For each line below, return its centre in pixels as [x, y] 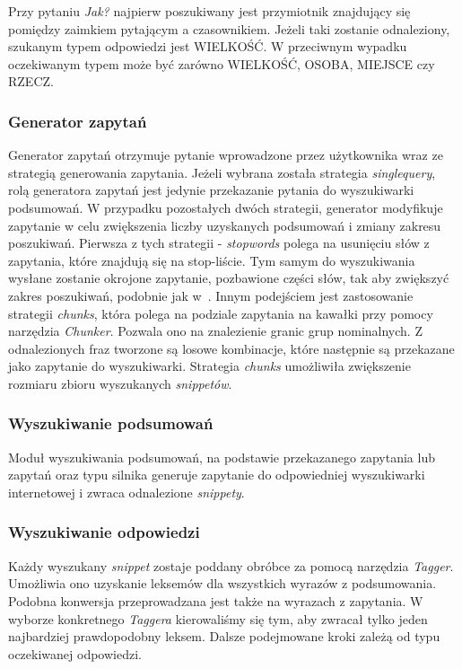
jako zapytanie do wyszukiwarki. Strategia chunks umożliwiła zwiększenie [209, 366]
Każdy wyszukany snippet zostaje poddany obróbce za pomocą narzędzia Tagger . [231, 565]
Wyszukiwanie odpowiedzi [104, 532]
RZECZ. [31, 81]
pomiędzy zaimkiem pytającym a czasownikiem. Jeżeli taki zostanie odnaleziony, [229, 28]
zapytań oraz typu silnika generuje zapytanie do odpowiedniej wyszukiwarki [217, 475]
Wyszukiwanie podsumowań [111, 423]
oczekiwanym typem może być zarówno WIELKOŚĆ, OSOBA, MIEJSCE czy [222, 63]
